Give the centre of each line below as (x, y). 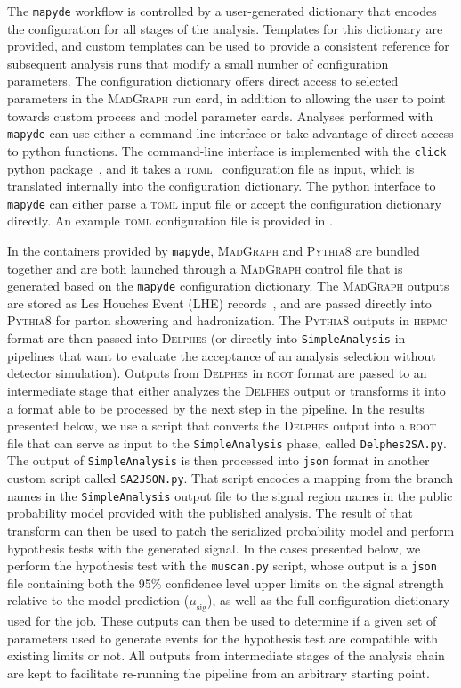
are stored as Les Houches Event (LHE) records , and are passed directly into (219, 303)
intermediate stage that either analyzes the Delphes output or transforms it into (226, 390)
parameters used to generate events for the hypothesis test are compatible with (222, 638)
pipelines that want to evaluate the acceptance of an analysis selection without (222, 355)
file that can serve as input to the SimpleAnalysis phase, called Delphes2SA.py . (227, 442)
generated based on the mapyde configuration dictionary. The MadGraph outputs (228, 286)
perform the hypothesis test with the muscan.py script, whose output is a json (222, 565)
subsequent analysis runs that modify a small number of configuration (198, 63)
